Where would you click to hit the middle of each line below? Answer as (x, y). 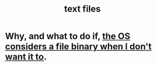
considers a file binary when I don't (78, 47)
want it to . (26, 57)
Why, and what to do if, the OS (68, 36)
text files (82, 9)
